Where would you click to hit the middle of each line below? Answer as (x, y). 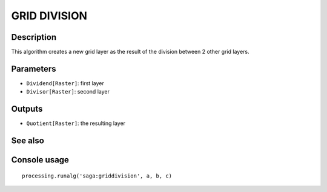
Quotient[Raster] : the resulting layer (76, 123)
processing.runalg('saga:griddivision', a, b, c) (97, 176)
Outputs (27, 109)
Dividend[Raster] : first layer (65, 83)
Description (34, 37)
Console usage (40, 160)
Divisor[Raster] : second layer (68, 92)
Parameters (34, 69)
